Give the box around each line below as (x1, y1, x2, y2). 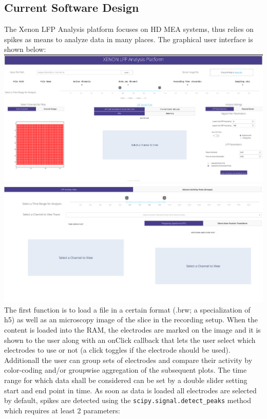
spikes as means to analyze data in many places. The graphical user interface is (4, 33, 253, 44)
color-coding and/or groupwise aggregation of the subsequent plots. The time (4, 365, 247, 375)
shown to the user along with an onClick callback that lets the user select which (4, 334, 256, 345)
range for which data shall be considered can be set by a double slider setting (4, 374, 247, 385)
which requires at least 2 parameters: (4, 405, 120, 415)
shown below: (4, 44, 46, 54)
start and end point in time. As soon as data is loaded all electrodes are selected (4, 385, 257, 395)
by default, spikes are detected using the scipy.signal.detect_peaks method (4, 395, 252, 406)
